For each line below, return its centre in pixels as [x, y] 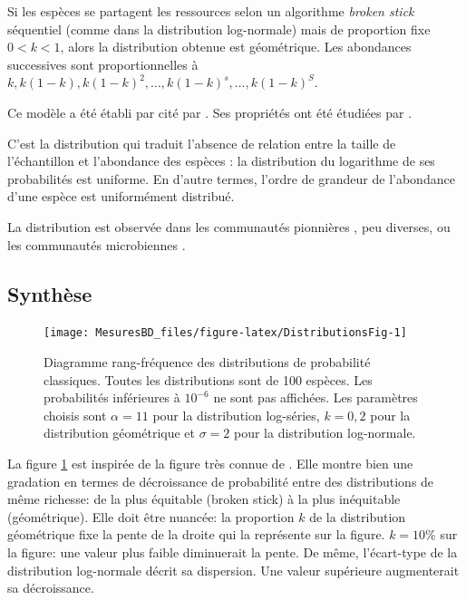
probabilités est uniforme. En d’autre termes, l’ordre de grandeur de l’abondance [231, 178]
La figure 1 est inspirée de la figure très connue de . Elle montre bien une [210, 463]
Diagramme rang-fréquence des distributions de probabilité [207, 361]
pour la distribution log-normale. [325, 433]
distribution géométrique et [120, 433]
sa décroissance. [51, 588]
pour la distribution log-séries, [236, 415]
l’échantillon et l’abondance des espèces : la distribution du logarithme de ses [221, 161]
